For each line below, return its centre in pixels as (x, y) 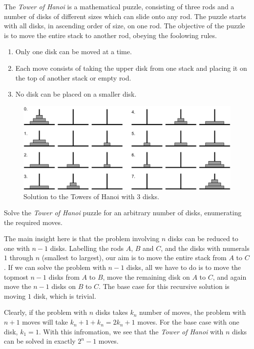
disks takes (112, 312)
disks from (64, 277)
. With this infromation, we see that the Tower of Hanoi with (131, 331)
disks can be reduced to (203, 238)
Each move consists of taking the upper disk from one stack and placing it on (131, 68)
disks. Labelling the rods (87, 248)
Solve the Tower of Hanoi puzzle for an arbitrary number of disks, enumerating (123, 213)
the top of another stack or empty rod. (73, 77)
